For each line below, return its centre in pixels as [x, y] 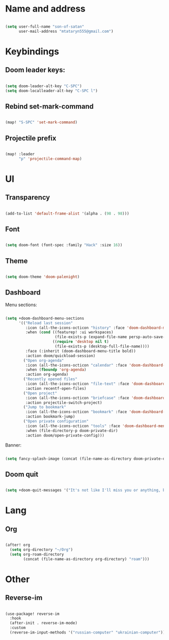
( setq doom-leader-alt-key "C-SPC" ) [44, 86]
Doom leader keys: [35, 70]
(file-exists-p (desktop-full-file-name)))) [102, 346]
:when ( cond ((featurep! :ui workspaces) [69, 332]
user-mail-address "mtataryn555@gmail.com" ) [66, 31]
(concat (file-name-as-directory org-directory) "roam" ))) [87, 559]
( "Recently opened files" [51, 379]
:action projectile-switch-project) [64, 403]
